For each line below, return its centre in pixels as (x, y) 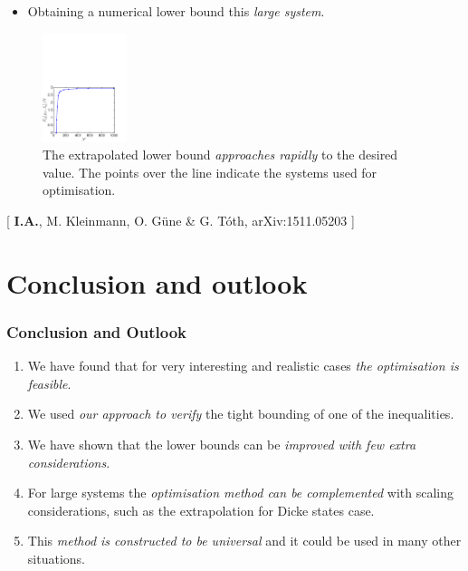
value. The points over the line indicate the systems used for (210, 172)
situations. (56, 558)
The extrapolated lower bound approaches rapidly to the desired (220, 155)
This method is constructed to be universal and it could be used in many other (244, 541)
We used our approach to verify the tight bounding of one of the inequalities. (241, 414)
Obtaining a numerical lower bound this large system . (176, 11)
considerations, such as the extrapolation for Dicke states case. (201, 510)
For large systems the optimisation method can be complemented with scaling (240, 493)
